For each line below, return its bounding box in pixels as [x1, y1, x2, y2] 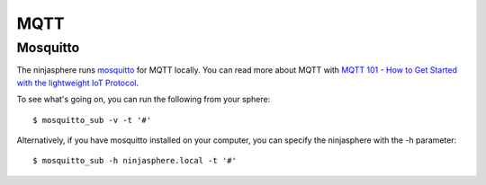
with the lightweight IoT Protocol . [16, 77, 139, 88]
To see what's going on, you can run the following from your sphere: [16, 94, 271, 105]
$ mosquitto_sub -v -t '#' [32, 115, 152, 125]
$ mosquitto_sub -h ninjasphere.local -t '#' [32, 155, 238, 166]
